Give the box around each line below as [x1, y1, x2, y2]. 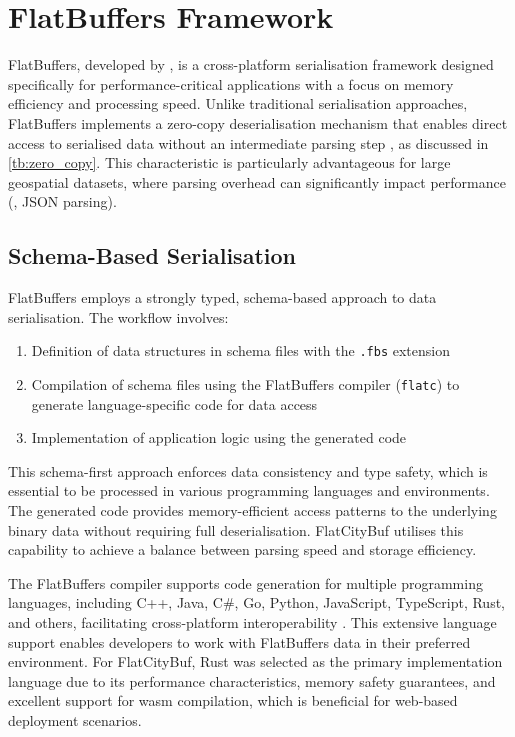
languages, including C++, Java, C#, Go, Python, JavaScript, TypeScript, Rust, [8, 592, 505, 613]
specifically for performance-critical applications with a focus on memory [8, 73, 454, 94]
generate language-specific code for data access [31, 393, 318, 414]
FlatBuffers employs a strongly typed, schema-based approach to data [8, 287, 437, 308]
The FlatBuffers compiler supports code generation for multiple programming [8, 572, 483, 593]
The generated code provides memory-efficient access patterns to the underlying [8, 499, 497, 520]
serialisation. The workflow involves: [8, 306, 229, 327]
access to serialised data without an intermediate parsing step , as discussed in [8, 132, 489, 153]
